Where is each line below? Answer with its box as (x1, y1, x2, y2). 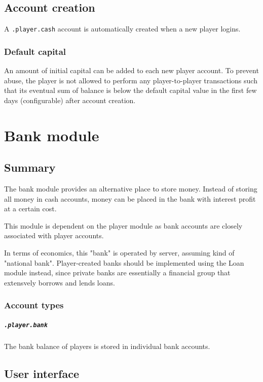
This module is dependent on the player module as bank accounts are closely (4, 220, 243, 231)
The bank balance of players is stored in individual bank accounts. (4, 340, 210, 351)
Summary (4, 160, 56, 175)
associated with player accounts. (4, 230, 104, 241)
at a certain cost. (4, 203, 57, 214)
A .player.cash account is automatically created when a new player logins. (4, 23, 241, 34)
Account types (4, 299, 64, 311)
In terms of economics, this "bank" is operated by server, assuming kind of (4, 247, 235, 258)
